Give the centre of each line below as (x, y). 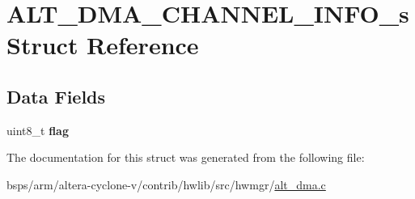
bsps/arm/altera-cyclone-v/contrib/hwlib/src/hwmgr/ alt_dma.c (166, 184)
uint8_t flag (38, 130)
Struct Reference (103, 45)
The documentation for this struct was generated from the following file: (186, 157)
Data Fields (56, 96)
